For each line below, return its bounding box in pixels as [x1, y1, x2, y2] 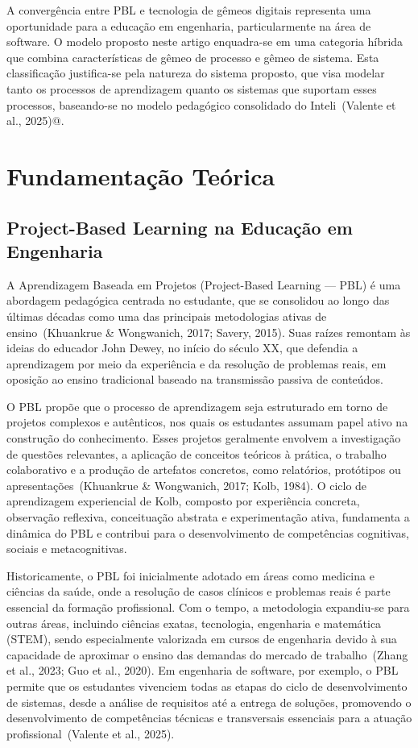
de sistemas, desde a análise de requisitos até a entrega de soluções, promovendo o [6, 693, 412, 710]
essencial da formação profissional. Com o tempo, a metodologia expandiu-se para [6, 599, 410, 615]
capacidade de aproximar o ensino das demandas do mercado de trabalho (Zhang [6, 646, 408, 663]
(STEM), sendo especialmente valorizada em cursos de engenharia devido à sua [6, 630, 397, 647]
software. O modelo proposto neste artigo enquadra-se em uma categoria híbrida [6, 33, 404, 50]
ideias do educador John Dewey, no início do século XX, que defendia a [6, 339, 358, 356]
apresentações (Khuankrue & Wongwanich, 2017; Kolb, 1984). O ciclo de [6, 476, 367, 493]
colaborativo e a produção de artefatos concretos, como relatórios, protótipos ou [6, 461, 401, 478]
